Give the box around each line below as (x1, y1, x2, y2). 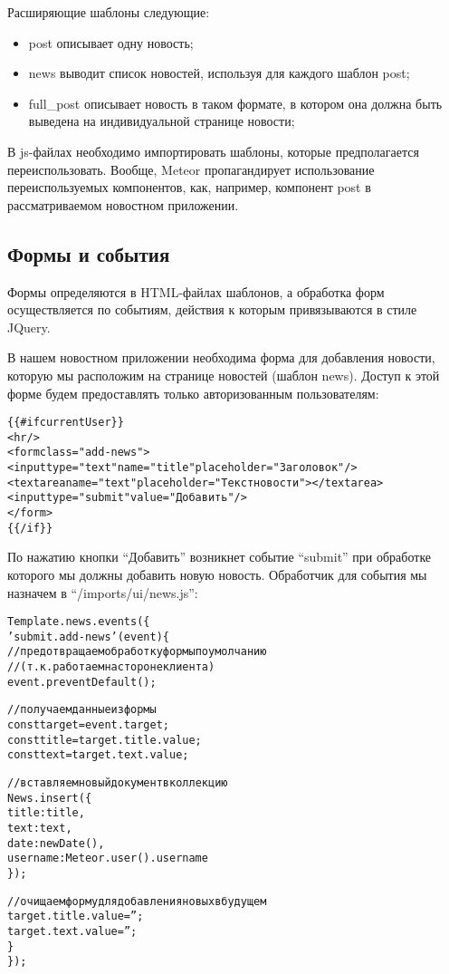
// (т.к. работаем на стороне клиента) (7, 661, 215, 674)
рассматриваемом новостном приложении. (7, 195, 239, 214)
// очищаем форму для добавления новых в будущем (7, 894, 267, 908)
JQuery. (7, 317, 51, 336)
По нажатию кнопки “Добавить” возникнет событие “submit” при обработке (7, 547, 432, 566)
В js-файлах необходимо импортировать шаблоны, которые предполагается (7, 141, 419, 160)
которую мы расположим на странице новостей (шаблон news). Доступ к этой (7, 365, 440, 384)
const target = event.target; (7, 718, 169, 732)
